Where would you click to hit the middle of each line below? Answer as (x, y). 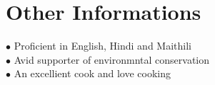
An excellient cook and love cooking (92, 73)
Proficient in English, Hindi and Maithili (102, 46)
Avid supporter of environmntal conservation (112, 59)
